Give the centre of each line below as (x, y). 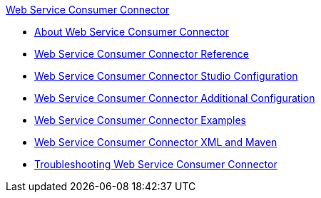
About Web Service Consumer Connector (132, 32)
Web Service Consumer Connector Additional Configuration (175, 98)
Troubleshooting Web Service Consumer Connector (156, 164)
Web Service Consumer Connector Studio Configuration (166, 76)
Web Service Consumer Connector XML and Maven (156, 142)
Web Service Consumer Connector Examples (141, 120)
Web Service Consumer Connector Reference (142, 54)
